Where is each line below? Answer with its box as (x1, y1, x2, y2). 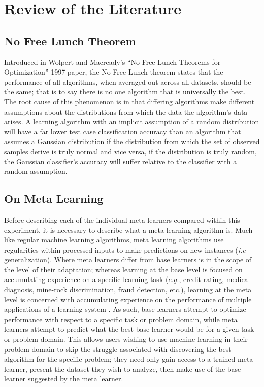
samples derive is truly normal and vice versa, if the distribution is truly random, (4, 146, 257, 156)
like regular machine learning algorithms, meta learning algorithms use (4, 234, 224, 245)
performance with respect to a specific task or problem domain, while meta (4, 313, 238, 324)
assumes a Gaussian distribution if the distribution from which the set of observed (4, 136, 260, 147)
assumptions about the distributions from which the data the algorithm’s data (4, 106, 248, 117)
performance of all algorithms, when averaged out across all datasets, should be (4, 76, 251, 87)
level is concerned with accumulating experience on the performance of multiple (4, 294, 252, 304)
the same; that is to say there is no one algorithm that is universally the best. (4, 86, 246, 97)
